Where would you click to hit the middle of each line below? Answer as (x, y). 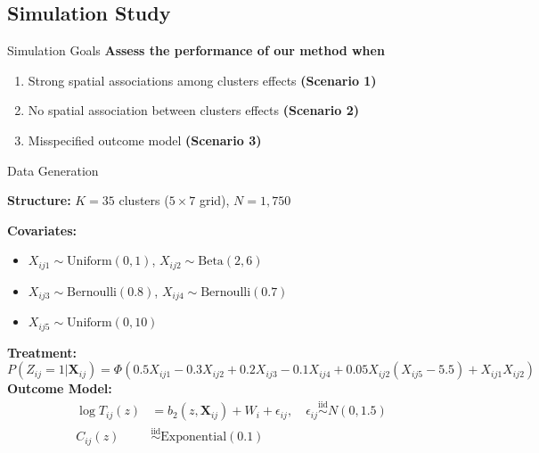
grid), (214, 200)
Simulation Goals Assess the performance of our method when (196, 50)
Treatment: (42, 352)
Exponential (194, 437)
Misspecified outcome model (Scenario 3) (145, 140)
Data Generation (53, 170)
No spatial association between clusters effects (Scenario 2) (194, 110)
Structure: (39, 200)
